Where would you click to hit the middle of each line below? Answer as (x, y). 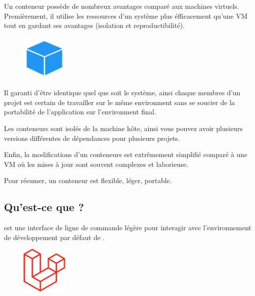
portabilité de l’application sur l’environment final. (80, 112)
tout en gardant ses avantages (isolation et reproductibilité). (94, 25)
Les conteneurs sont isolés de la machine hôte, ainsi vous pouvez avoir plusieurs (123, 128)
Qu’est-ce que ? (44, 207)
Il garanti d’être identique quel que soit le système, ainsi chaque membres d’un (122, 93)
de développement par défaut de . (54, 237)
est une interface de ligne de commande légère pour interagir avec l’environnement (128, 228)
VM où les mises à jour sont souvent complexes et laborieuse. (96, 164)
